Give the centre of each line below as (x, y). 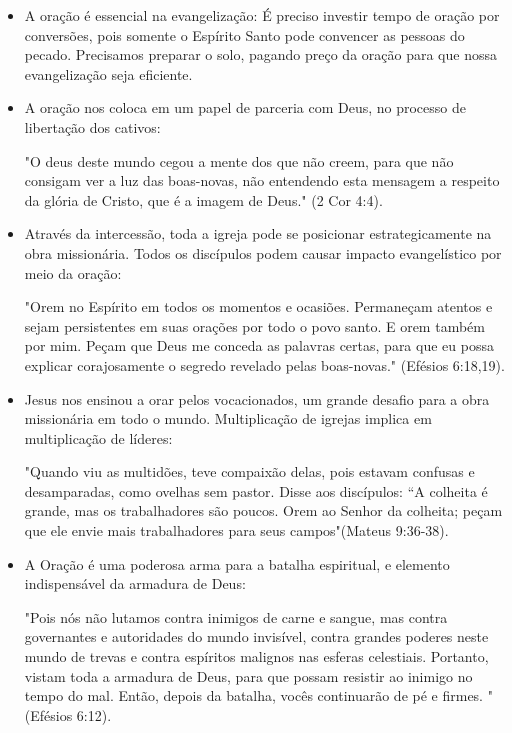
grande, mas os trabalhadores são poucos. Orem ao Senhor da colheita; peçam (263, 510)
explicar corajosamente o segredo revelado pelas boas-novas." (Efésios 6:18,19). (264, 364)
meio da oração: (73, 272)
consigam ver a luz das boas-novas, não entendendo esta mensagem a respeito (262, 180)
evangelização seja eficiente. (108, 73)
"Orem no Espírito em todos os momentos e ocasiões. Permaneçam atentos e (258, 306)
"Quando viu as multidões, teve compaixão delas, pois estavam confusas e (249, 471)
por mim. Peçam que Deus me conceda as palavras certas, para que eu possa (259, 345)
